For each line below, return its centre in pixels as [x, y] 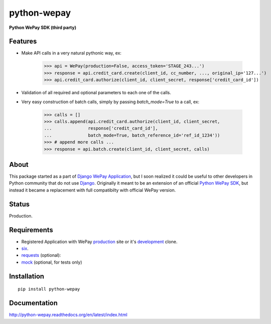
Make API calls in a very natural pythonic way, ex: [71, 53]
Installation [27, 276]
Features [23, 41]
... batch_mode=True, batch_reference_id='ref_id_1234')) [132, 135]
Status [19, 204]
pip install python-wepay [49, 289]
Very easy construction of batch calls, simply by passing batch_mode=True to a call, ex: [110, 102]
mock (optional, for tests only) [52, 262]
